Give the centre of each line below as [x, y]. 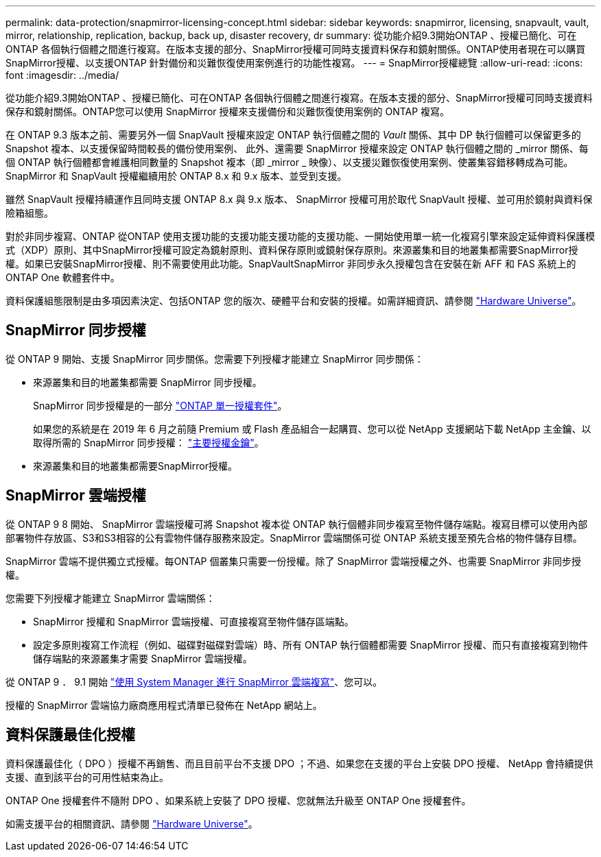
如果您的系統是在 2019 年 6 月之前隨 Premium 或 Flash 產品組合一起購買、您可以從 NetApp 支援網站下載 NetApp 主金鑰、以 [312, 428]
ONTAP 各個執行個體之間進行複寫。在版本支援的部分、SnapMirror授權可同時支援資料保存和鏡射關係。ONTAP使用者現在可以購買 [296, 49]
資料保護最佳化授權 [70, 735]
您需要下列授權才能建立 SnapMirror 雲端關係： [110, 598]
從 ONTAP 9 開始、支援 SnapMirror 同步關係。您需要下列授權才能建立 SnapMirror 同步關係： [215, 359]
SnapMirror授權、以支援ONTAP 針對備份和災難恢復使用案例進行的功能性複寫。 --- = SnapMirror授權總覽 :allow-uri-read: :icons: [294, 63]
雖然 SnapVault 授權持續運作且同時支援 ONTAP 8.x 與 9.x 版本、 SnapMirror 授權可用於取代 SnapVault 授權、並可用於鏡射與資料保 [299, 199]
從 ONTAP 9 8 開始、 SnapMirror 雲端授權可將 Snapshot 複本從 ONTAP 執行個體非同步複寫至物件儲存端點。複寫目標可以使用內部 [297, 524]
